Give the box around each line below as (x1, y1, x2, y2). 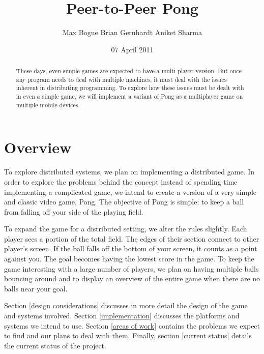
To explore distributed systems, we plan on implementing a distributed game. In (4, 166, 255, 177)
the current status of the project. (4, 340, 106, 350)
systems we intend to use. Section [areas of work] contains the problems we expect (4, 320, 260, 331)
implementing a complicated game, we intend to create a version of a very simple (4, 186, 257, 197)
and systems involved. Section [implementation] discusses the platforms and (4, 310, 240, 321)
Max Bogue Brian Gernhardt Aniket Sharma (62, 27, 202, 38)
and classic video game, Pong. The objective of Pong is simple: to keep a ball (4, 196, 244, 207)
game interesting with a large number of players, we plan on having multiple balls (4, 263, 259, 274)
